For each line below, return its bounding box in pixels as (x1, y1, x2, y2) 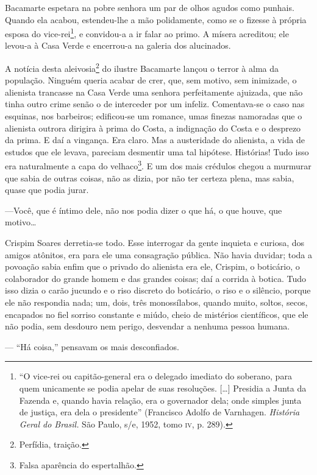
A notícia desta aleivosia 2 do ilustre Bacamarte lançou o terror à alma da (5, 60, 279, 74)
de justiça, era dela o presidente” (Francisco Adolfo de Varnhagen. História (19, 406, 300, 418)
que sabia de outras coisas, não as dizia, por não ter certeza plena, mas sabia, (5, 171, 294, 184)
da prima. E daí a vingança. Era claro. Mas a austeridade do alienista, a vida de (5, 133, 305, 146)
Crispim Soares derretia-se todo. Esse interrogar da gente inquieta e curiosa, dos (5, 236, 305, 249)
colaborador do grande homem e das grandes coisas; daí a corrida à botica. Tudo (5, 272, 307, 284)
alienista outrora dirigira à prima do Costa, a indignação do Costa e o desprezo (5, 121, 301, 134)
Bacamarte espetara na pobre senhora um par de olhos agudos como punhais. (5, 1, 294, 13)
